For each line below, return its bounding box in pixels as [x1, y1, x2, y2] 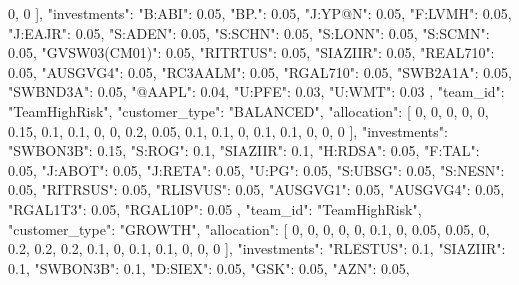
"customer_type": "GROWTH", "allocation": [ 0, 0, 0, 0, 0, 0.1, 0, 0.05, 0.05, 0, [8, 218, 490, 239]
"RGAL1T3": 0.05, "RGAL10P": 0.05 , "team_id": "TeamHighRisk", [8, 198, 422, 219]
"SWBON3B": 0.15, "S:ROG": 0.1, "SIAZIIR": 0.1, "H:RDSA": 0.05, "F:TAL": [8, 140, 480, 161]
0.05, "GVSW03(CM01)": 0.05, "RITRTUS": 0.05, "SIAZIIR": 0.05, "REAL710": [8, 42, 495, 63]
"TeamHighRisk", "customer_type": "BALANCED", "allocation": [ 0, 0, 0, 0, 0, [8, 100, 489, 121]
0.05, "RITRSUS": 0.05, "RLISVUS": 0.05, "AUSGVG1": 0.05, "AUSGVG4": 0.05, [8, 179, 505, 200]
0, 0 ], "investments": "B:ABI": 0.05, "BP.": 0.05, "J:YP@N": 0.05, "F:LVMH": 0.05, [8, 3, 512, 23]
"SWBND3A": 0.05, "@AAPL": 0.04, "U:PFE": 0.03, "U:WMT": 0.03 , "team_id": [8, 81, 505, 102]
